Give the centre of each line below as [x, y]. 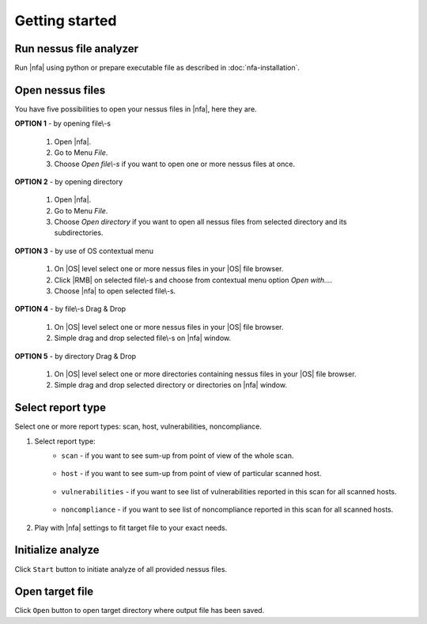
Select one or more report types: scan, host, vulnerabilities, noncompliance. [138, 426]
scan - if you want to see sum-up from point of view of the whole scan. [178, 456]
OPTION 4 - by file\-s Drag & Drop [70, 309]
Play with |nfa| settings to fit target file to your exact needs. [131, 528]
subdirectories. [79, 233]
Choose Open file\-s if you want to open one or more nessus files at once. [175, 164]
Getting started [66, 21]
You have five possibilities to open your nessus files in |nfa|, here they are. [136, 109]
